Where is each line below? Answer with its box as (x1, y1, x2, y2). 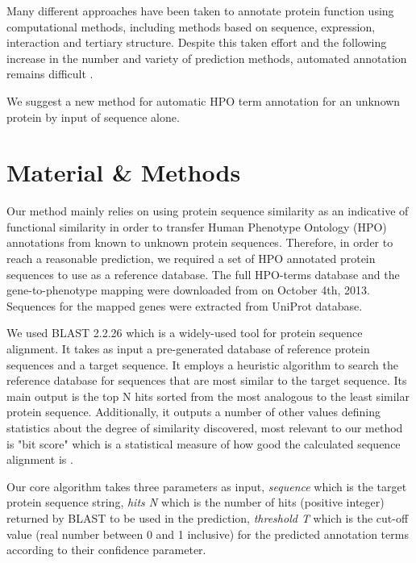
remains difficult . (6, 65, 94, 82)
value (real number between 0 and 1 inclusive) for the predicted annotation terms (6, 525, 409, 542)
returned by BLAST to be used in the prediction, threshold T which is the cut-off (6, 509, 409, 526)
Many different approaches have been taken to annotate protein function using (6, 2, 394, 19)
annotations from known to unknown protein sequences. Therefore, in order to (6, 234, 393, 251)
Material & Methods (6, 156, 241, 189)
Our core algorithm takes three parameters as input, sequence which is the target (6, 478, 407, 494)
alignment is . (6, 451, 73, 468)
